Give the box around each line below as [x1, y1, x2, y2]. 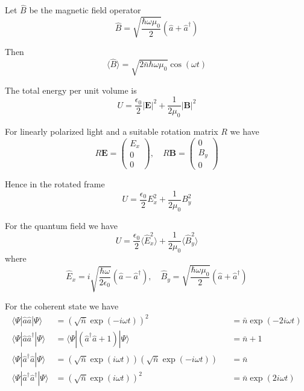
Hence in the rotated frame [5, 178, 105, 190]
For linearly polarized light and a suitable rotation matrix [5, 125, 218, 138]
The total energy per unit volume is [5, 83, 137, 96]
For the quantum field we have [5, 219, 118, 231]
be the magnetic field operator [29, 4, 141, 16]
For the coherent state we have [5, 300, 119, 312]
